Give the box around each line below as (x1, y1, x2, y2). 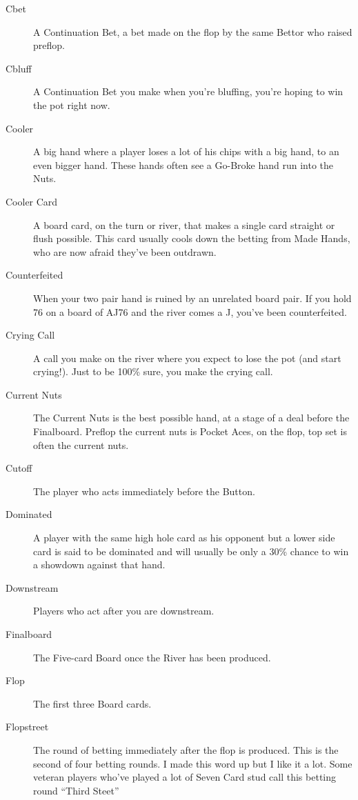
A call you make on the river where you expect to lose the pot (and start (33, 350, 341, 365)
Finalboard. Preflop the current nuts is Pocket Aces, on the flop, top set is (33, 424, 347, 439)
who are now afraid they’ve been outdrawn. (33, 244, 217, 259)
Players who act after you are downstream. (33, 603, 215, 618)
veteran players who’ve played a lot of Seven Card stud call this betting (33, 770, 337, 784)
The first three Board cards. (33, 696, 152, 710)
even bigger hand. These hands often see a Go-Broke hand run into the (33, 157, 334, 172)
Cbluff (6, 61, 32, 75)
